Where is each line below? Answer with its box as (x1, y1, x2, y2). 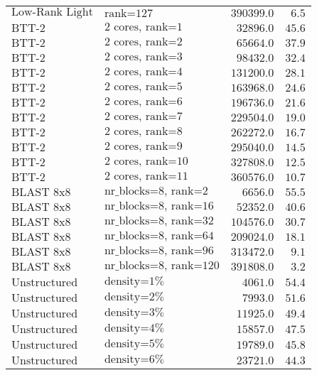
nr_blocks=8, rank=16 (104, 200, 214, 212)
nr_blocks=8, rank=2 (104, 185, 208, 197)
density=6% (104, 354, 164, 365)
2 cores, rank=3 (104, 51, 183, 62)
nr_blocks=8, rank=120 (104, 260, 220, 271)
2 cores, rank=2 (104, 36, 183, 48)
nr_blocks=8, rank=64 (104, 230, 214, 241)
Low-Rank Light (11, 6, 93, 18)
